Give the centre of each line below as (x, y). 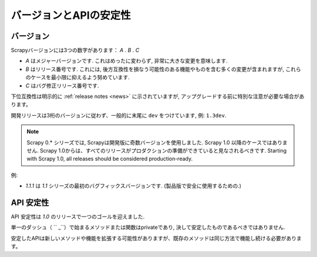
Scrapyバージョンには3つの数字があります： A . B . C (75, 50)
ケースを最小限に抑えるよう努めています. (80, 77)
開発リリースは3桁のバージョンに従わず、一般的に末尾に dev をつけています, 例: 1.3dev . (119, 115)
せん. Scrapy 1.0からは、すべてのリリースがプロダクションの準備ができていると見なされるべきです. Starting (157, 150)
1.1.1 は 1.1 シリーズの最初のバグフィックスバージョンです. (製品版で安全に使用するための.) (134, 186)
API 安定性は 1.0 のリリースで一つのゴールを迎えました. (78, 217)
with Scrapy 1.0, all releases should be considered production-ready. (110, 159)
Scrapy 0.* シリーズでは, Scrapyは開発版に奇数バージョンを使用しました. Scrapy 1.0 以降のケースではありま (157, 142)
